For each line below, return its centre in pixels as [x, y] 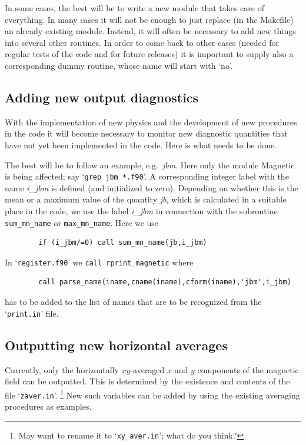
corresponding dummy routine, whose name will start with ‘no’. [119, 65]
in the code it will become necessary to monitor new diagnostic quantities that [146, 133]
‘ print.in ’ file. [32, 313]
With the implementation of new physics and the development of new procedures [151, 122]
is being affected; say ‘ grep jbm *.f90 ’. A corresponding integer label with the [147, 176]
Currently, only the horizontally [62, 369]
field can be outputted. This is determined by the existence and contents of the [147, 381]
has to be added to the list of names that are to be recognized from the [133, 302]
